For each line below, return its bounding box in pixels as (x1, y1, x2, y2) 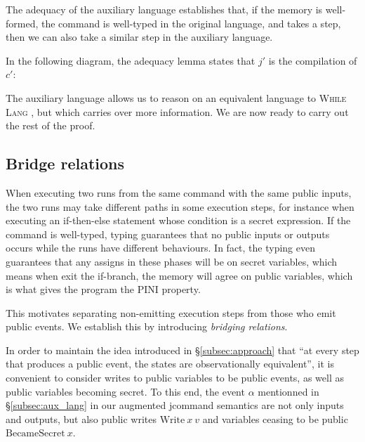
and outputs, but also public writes (6, 411, 157, 426)
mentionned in (258, 384, 319, 398)
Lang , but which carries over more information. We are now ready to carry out (6, 104, 349, 119)
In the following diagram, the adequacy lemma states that (6, 53, 255, 67)
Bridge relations (6, 152, 125, 174)
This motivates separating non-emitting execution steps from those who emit (6, 305, 336, 320)
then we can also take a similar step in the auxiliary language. (6, 30, 273, 44)
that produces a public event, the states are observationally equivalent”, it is (6, 356, 334, 371)
